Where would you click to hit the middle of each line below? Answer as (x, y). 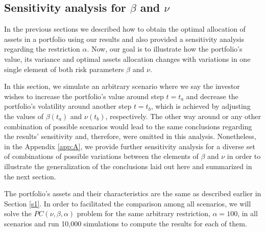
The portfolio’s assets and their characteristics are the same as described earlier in (133, 193)
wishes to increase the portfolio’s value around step (84, 96)
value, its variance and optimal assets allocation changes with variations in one (127, 59)
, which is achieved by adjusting (201, 106)
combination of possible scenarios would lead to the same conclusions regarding (128, 126)
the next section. (30, 176)
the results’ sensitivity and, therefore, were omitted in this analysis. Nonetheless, (130, 136)
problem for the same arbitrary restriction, (143, 213)
